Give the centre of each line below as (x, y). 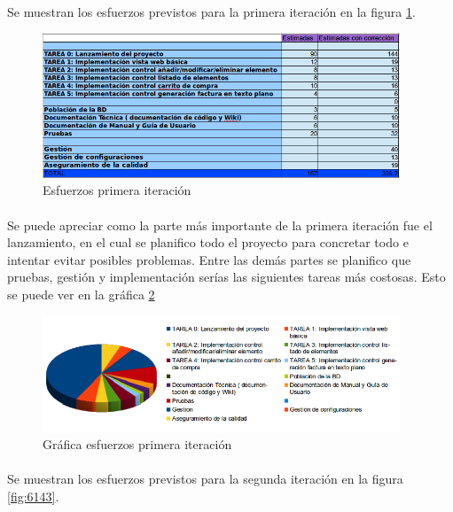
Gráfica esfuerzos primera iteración (137, 444)
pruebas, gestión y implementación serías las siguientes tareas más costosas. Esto (226, 277)
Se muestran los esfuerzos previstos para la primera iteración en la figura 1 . (211, 11)
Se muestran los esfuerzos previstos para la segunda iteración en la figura (205, 479)
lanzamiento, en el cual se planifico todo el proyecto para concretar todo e (208, 242)
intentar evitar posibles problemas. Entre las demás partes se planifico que (209, 259)
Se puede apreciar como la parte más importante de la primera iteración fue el (220, 225)
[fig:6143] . (33, 496)
